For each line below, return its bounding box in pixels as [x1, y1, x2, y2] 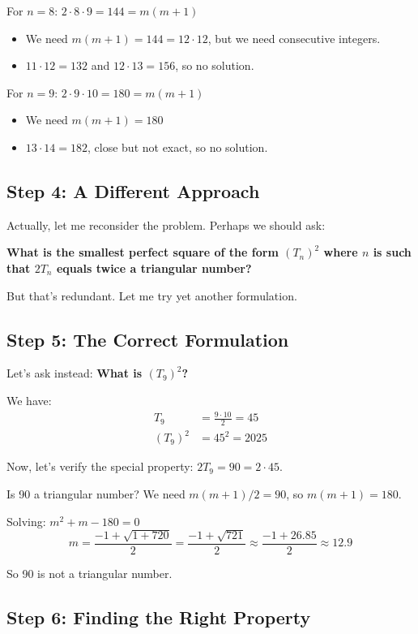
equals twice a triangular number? [56, 259, 252, 276]
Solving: [6, 512, 46, 529]
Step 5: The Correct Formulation [6, 326, 289, 352]
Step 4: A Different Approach [6, 178, 260, 203]
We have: [6, 391, 52, 408]
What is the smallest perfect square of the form [6, 244, 279, 261]
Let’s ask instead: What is [6, 364, 143, 382]
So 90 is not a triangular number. [6, 565, 173, 582]
